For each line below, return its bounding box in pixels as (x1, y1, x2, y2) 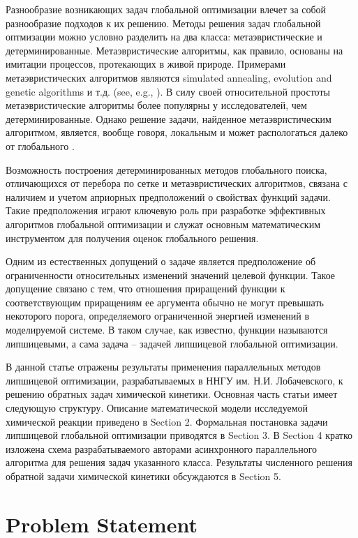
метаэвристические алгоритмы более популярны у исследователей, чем (6, 98, 307, 112)
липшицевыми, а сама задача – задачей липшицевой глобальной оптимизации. (6, 336, 338, 350)
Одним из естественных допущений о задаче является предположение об (6, 254, 316, 269)
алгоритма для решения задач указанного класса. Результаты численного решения (6, 455, 353, 470)
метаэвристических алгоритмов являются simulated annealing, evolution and (6, 70, 332, 84)
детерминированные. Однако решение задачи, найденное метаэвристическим (6, 111, 331, 126)
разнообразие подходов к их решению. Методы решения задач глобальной (6, 15, 321, 30)
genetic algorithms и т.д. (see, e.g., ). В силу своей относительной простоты (6, 84, 330, 98)
